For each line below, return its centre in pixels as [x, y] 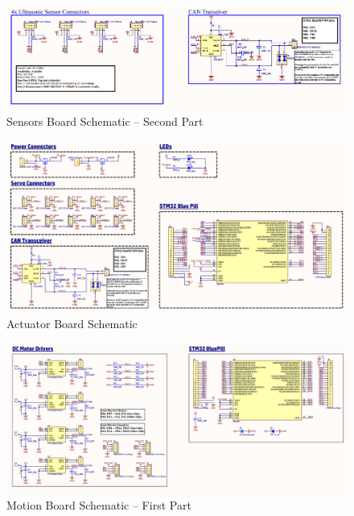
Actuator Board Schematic [72, 324]
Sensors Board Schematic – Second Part [105, 121]
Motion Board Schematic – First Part [99, 505]
